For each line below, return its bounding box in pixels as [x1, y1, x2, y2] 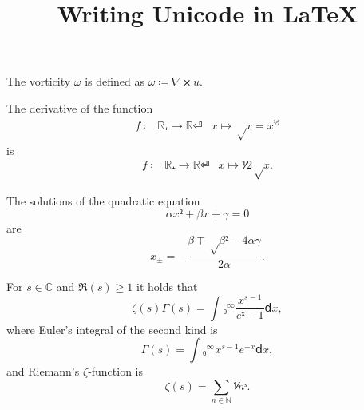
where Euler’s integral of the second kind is [6, 320, 218, 337]
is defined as [85, 73, 145, 90]
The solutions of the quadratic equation [6, 193, 200, 209]
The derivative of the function [6, 99, 153, 116]
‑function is [88, 363, 144, 380]
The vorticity [6, 73, 71, 90]
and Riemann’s [6, 363, 80, 380]
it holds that [136, 277, 198, 294]
